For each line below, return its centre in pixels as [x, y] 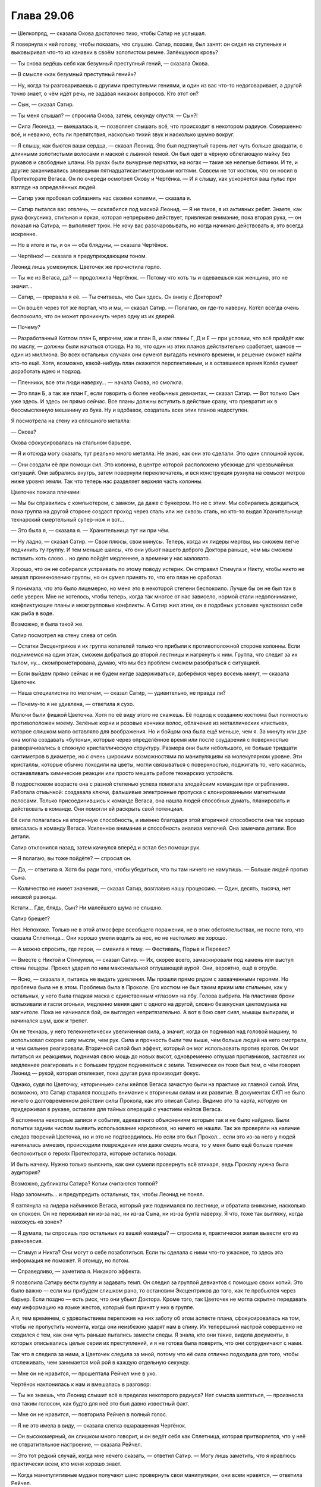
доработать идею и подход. [46, 371]
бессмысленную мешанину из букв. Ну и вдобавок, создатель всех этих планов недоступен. [130, 410]
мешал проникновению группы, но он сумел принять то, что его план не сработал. [117, 578]
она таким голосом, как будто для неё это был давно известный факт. [100, 1403]
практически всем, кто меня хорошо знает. [66, 1464]
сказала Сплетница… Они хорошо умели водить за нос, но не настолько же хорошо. [119, 938]
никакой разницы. [34, 897]
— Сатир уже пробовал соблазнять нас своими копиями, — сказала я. [101, 198]
